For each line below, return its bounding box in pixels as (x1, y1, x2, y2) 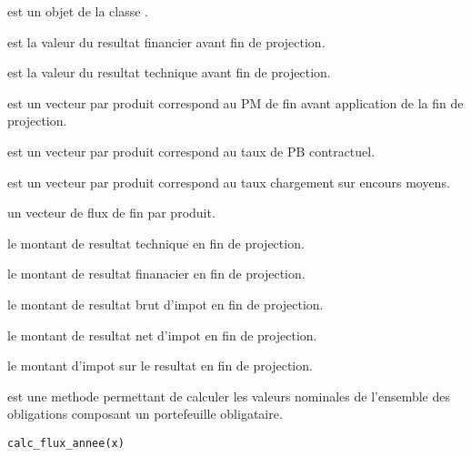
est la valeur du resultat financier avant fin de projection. (7, 32, 326, 51)
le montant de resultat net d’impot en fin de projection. (7, 325, 317, 344)
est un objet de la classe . (7, 2, 148, 20)
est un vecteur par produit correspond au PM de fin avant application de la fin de (7, 93, 464, 112)
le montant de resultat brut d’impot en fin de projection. (7, 294, 324, 313)
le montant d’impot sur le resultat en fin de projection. (7, 356, 313, 375)
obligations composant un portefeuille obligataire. (7, 404, 283, 423)
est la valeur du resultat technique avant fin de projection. (7, 63, 331, 82)
